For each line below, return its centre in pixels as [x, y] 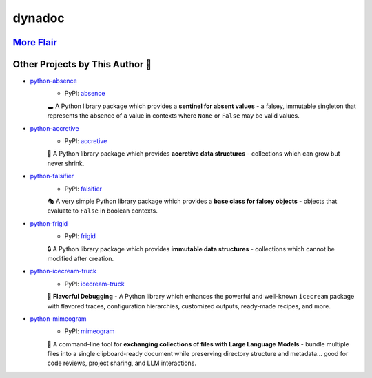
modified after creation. [81, 258]
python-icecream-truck [63, 271]
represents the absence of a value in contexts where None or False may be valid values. [173, 116]
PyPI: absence [85, 94]
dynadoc [39, 18]
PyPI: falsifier [83, 189]
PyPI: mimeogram [90, 331]
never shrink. [66, 163]
